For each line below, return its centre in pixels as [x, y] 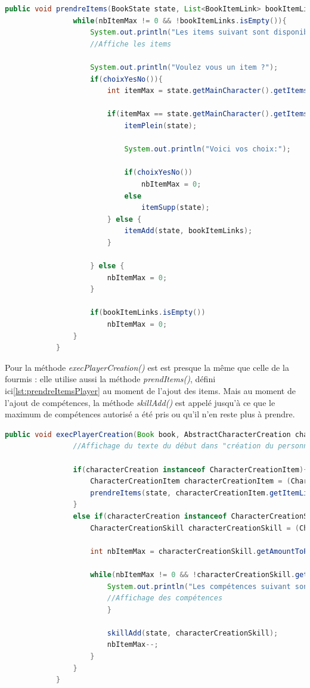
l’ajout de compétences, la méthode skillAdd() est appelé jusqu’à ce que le [140, 402]
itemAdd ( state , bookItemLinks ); [188, 231]
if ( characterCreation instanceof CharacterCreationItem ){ [190, 469]
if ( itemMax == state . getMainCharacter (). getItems [207, 114]
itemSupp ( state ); [176, 208]
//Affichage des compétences [165, 598]
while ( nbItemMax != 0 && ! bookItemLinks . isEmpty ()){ [180, 21]
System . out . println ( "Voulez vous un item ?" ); [184, 67]
